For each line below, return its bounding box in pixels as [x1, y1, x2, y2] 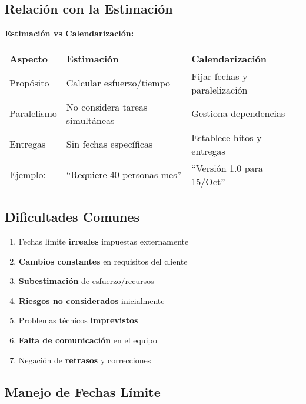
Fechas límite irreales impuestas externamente [18, 235, 189, 247]
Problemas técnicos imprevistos [18, 314, 138, 326]
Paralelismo [9, 106, 57, 121]
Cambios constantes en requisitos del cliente [18, 255, 188, 267]
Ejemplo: [9, 168, 46, 182]
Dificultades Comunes [5, 208, 140, 226]
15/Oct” [191, 174, 225, 188]
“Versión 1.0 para [191, 161, 263, 175]
